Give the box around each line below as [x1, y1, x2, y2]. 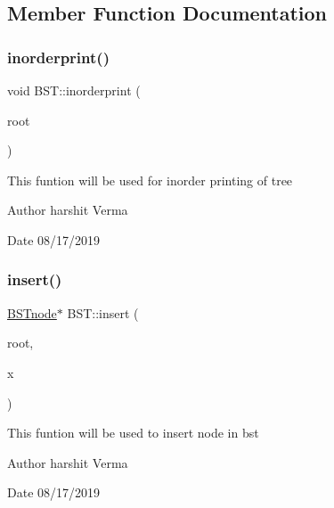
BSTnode [7, 303, 57, 322]
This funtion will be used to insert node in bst [7, 423, 259, 442]
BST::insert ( [67, 303, 139, 322]
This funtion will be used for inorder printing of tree [7, 170, 293, 189]
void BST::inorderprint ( [7, 81, 141, 99]
